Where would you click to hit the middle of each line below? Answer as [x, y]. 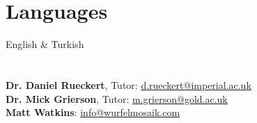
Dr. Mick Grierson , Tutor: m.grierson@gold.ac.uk [117, 98]
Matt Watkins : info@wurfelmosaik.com [93, 112]
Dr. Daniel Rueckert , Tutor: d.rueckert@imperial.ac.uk [128, 84]
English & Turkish [45, 44]
